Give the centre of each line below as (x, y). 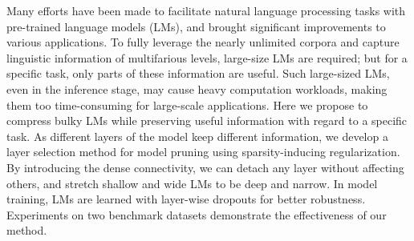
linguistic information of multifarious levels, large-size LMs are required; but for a (207, 57)
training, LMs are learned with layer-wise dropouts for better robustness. (186, 199)
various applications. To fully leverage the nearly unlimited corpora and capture (203, 42)
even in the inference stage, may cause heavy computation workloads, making (197, 88)
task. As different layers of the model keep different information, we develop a (197, 136)
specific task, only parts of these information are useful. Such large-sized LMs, (198, 73)
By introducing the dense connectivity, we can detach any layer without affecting (205, 167)
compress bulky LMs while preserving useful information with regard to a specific (207, 120)
